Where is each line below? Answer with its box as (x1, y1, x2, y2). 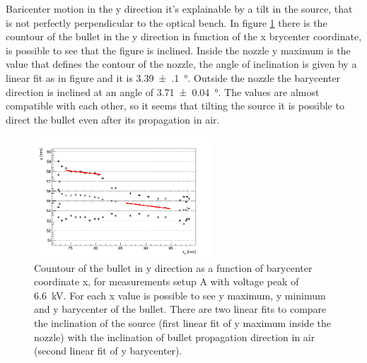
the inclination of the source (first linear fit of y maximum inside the (34, 315, 331, 330)
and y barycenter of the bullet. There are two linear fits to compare (34, 302, 327, 316)
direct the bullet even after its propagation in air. (6, 112, 220, 126)
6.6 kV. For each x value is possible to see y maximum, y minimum (34, 287, 326, 302)
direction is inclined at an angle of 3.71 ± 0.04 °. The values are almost (6, 84, 320, 99)
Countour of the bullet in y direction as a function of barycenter (34, 260, 313, 275)
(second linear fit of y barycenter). (34, 343, 182, 358)
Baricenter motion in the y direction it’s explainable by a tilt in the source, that (6, 1, 353, 16)
